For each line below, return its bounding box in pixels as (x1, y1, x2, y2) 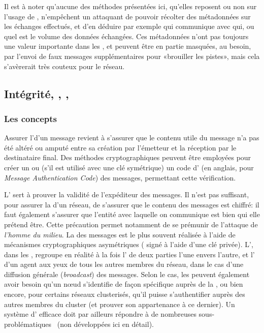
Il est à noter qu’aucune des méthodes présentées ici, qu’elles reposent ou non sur (4, 1, 257, 11)
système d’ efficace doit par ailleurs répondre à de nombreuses (4, 309, 196, 319)
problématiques (4, 318, 52, 329)
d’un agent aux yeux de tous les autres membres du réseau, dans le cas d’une (4, 259, 244, 269)
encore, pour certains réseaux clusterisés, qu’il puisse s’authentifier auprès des (4, 289, 245, 299)
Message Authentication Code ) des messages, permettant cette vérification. (4, 172, 236, 183)
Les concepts (4, 112, 57, 125)
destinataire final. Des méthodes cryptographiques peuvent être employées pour (4, 152, 251, 163)
